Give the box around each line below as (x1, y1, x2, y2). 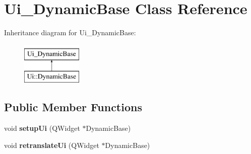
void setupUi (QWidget (4, 123, 80, 133)
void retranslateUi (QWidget (4, 139, 99, 150)
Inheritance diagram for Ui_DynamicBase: (4, 27, 136, 38)
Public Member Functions (4, 99, 142, 115)
